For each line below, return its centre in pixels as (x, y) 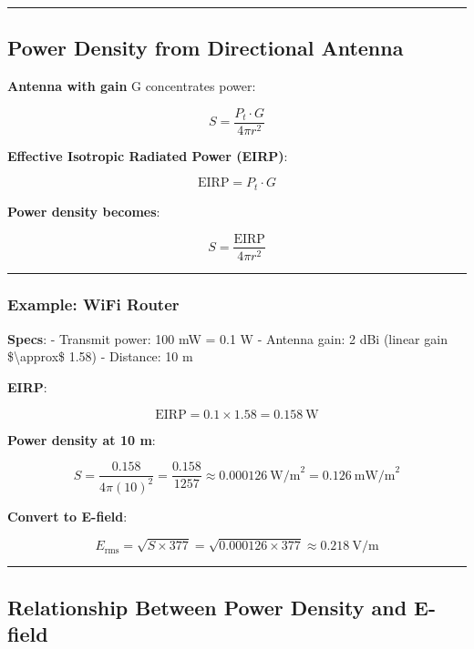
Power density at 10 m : (82, 439)
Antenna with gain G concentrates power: (132, 86)
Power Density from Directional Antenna (206, 48)
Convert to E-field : (67, 516)
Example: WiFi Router (93, 304)
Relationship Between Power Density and (207, 607)
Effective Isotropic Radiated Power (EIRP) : (148, 155)
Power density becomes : (84, 211)
